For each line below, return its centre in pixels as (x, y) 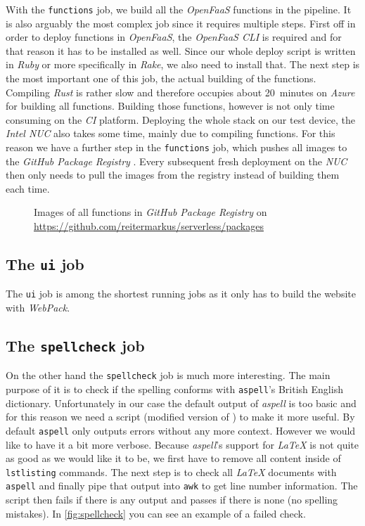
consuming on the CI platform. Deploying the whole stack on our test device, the (180, 119)
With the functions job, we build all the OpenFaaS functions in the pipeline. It (179, 9)
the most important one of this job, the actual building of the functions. (161, 78)
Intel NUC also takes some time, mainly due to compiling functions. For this (171, 133)
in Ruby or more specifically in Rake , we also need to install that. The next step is (183, 64)
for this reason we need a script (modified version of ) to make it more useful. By (180, 417)
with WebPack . (38, 308)
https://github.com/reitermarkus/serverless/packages (149, 226)
